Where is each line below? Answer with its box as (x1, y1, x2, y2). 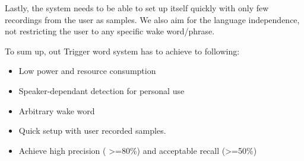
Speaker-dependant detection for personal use (18, 84, 185, 96)
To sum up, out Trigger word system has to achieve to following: (5, 44, 240, 57)
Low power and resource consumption (18, 65, 156, 77)
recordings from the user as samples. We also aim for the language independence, (5, 13, 300, 25)
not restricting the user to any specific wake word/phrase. (5, 25, 215, 37)
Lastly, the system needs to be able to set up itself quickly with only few (5, 2, 269, 14)
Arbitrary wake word (18, 104, 95, 117)
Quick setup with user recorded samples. (18, 124, 166, 137)
